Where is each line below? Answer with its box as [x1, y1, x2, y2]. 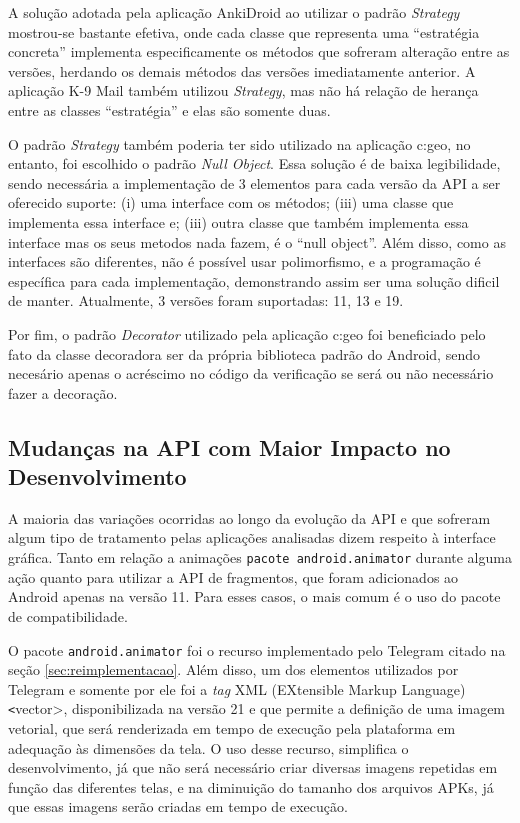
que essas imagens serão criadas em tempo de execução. [8, 796, 348, 817]
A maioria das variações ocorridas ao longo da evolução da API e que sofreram [8, 507, 491, 528]
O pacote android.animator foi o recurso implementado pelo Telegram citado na [8, 639, 506, 660]
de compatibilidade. [8, 605, 128, 626]
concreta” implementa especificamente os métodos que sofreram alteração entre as [8, 41, 510, 62]
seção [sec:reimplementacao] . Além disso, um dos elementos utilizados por [8, 659, 459, 680]
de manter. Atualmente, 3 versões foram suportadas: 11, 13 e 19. [8, 290, 404, 311]
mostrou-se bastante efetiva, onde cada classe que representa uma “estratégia [8, 21, 480, 42]
